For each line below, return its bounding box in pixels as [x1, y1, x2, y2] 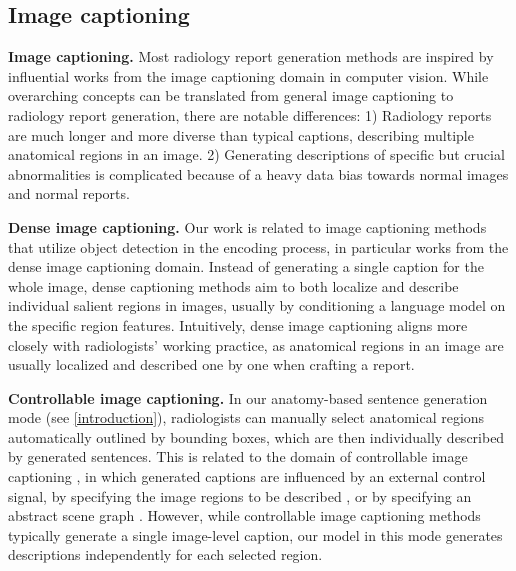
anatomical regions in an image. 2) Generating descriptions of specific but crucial [8, 144, 505, 165]
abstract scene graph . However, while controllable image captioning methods [8, 505, 481, 526]
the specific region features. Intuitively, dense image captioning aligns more [8, 314, 468, 335]
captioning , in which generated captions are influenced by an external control [8, 466, 486, 487]
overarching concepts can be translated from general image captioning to [8, 85, 454, 106]
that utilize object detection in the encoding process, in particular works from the [8, 236, 509, 257]
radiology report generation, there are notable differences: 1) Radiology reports [8, 104, 492, 125]
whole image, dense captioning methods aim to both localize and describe [8, 275, 459, 296]
